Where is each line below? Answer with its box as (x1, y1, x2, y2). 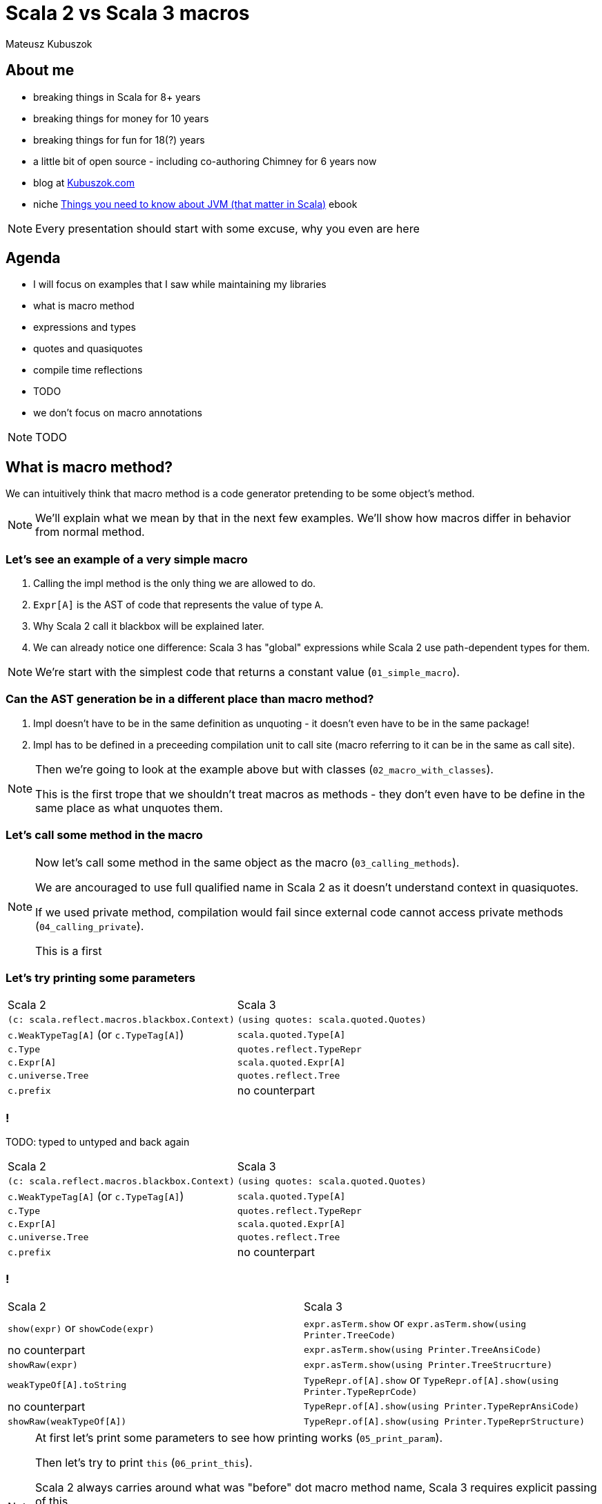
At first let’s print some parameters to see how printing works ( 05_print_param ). (35, 1430, 443, 1445)
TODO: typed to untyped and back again (6, 1136, 190, 1148)
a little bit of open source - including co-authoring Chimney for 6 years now (33, 155, 377, 167)
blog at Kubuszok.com (33, 176, 135, 189)
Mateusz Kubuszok (6, 37, 93, 50)
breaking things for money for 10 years (33, 112, 209, 124)
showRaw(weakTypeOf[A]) (8, 1416, 127, 1427)
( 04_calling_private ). (35, 918, 144, 933)
